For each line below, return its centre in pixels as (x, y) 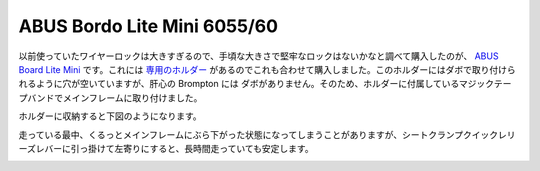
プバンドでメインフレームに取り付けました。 (110, 97)
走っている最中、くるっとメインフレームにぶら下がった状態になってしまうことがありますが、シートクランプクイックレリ (267, 134)
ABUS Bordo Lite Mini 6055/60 (148, 26)
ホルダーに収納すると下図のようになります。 (110, 116)
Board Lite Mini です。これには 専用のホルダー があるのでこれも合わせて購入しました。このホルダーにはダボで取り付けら (267, 69)
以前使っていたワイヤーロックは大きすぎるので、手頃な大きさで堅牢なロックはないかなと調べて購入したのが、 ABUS (258, 56)
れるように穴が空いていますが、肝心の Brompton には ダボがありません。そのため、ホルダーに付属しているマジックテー (265, 84)
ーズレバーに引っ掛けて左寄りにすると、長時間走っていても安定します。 (166, 148)
